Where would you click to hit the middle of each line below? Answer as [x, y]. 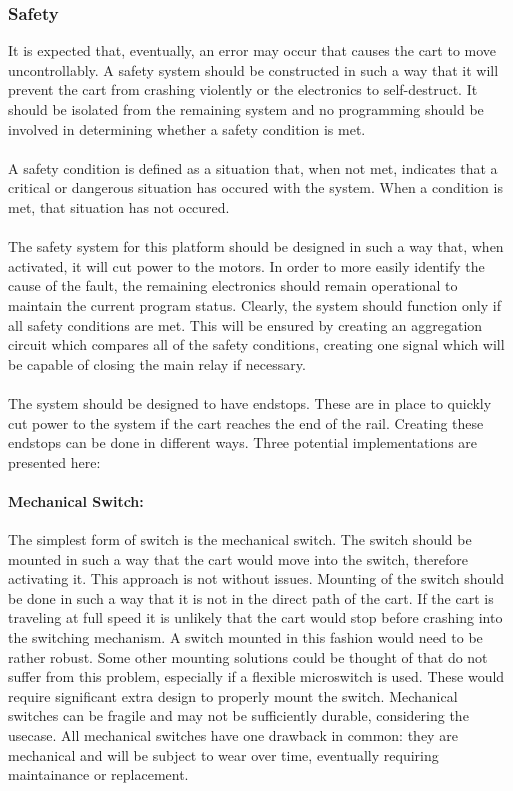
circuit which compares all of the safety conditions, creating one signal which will [256, 344]
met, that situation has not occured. [119, 206]
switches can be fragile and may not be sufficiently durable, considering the [238, 715]
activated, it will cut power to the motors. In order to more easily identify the [246, 265]
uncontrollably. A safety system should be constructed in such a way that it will [253, 69]
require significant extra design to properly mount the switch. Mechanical [233, 695]
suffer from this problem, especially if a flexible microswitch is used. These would [256, 676]
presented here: [54, 461]
